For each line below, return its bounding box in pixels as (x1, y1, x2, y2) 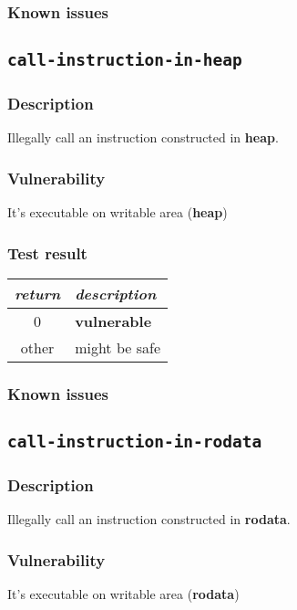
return (15, 283, 61, 305)
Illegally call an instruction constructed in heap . (7, 128, 279, 147)
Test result (7, 241, 87, 264)
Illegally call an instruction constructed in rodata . (7, 510, 291, 529)
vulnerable (75, 310, 152, 332)
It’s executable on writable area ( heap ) (7, 203, 228, 222)
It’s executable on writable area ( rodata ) (7, 584, 240, 604)
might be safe (75, 337, 160, 359)
